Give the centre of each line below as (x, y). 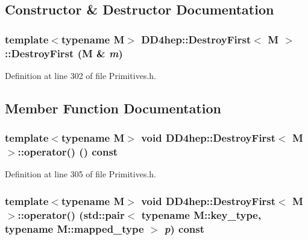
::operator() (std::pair (71, 214)
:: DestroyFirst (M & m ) (64, 53)
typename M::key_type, (201, 214)
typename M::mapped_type (74, 228)
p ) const (184, 228)
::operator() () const (68, 152)
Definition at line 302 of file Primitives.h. (80, 75)
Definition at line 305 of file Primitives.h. (80, 174)
